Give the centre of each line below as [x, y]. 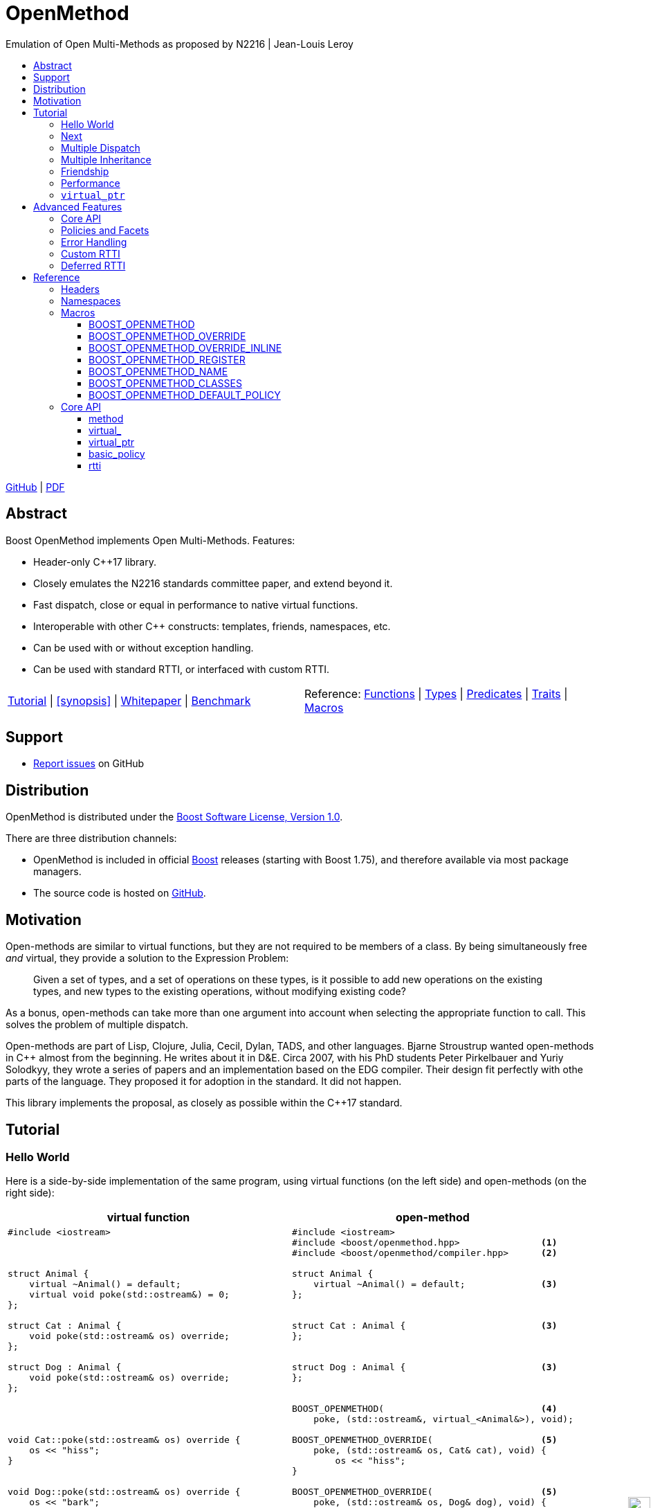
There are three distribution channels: [91, 838]
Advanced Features [78, 206]
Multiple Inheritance [106, 159]
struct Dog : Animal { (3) [425, 1367]
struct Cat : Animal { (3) [425, 1326]
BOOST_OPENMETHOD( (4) [425, 1409]
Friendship [85, 171]
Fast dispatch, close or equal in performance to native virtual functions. [196, 604]
